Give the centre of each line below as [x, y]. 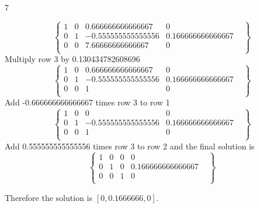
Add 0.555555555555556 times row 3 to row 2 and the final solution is [130, 146]
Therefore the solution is [49, 197]
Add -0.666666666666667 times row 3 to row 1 [87, 102]
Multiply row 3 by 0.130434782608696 [72, 59]
